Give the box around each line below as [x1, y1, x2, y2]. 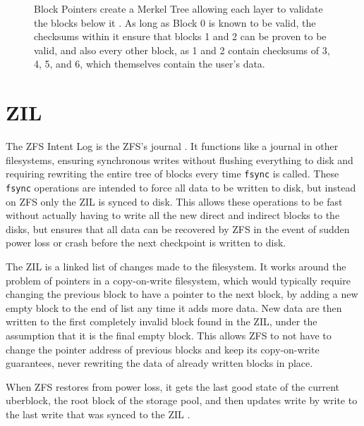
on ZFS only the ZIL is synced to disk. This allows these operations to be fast [6, 194, 343, 208]
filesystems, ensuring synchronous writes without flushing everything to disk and [6, 152, 353, 167]
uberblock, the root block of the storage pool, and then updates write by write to [6, 393, 358, 408]
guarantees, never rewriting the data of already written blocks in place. [6, 356, 313, 370]
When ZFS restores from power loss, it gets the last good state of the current [6, 379, 340, 394]
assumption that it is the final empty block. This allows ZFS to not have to [6, 327, 332, 342]
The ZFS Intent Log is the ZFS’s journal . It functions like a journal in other [6, 139, 339, 154]
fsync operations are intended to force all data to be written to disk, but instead [6, 180, 356, 194]
